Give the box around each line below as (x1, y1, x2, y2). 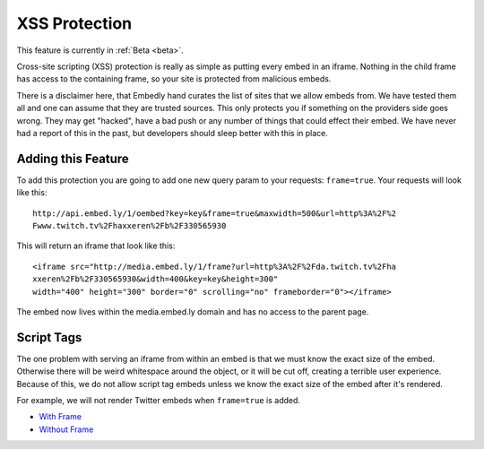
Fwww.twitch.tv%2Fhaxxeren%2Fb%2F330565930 (32, 220, 227, 230)
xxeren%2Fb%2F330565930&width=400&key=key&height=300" (32, 274, 279, 284)
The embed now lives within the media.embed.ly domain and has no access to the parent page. (16, 306, 369, 317)
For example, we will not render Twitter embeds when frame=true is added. (16, 395, 300, 405)
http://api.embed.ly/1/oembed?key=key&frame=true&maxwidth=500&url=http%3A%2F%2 (32, 208, 397, 219)
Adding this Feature (16, 151, 129, 166)
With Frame (39, 411, 82, 422)
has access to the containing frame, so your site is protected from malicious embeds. (16, 73, 332, 84)
